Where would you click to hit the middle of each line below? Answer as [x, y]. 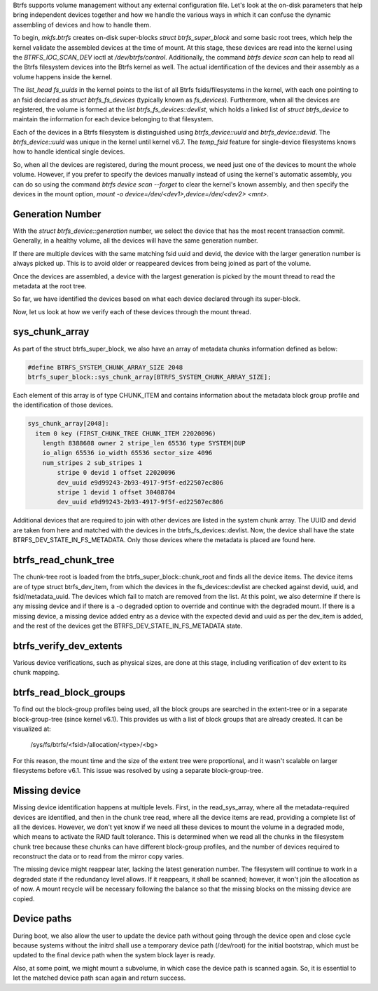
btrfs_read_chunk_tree [64, 560]
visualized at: [32, 729]
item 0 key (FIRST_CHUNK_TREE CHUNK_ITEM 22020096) [126, 433]
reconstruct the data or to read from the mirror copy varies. [98, 856]
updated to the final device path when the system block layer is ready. [114, 955]
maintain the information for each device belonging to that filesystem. [113, 119]
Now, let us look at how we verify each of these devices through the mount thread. [132, 311]
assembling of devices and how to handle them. [82, 25]
